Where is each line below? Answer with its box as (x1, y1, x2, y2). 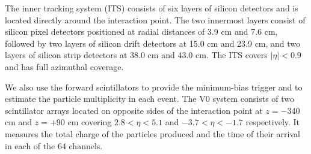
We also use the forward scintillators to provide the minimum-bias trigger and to (5, 80, 303, 93)
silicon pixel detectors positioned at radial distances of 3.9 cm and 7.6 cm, (5, 25, 278, 38)
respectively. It (245, 116, 300, 128)
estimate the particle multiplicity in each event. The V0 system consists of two (5, 92, 295, 105)
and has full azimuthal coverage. (5, 60, 124, 73)
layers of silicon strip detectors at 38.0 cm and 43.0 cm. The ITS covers (5, 49, 268, 61)
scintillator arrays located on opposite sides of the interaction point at (5, 104, 263, 116)
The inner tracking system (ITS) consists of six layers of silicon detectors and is (5, 2, 298, 14)
